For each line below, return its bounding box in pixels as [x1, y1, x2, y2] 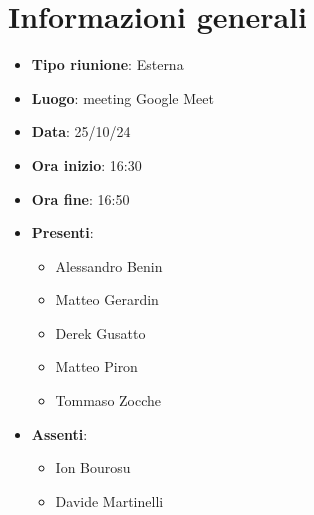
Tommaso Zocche [55, 390, 162, 411]
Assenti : [31, 423, 88, 444]
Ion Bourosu [55, 457, 131, 478]
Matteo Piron [55, 356, 138, 377]
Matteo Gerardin [55, 289, 159, 310]
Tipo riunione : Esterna [31, 54, 184, 75]
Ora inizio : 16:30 [31, 154, 142, 175]
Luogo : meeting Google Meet [31, 87, 214, 108]
